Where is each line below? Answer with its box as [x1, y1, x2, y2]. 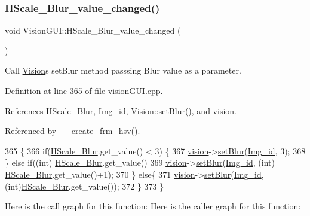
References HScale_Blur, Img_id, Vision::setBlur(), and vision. [5, 104, 237, 117]
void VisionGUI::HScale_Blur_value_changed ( [5, 24, 181, 36]
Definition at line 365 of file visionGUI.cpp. [5, 84, 163, 96]
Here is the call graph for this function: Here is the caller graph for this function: [5, 200, 301, 212]
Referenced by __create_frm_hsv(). [5, 124, 140, 137]
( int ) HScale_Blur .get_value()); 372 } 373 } [5, 180, 164, 192]
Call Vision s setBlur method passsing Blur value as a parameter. [5, 64, 241, 77]
